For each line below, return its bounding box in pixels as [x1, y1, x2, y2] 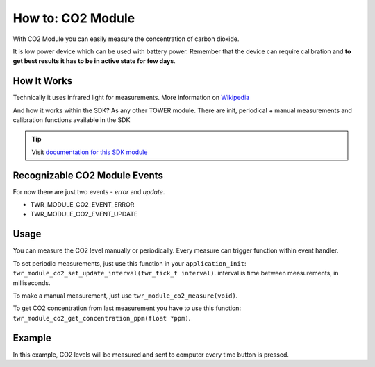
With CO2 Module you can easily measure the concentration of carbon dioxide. [12, 35, 240, 43]
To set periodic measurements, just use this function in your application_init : [12, 259, 247, 267]
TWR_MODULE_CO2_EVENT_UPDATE [30, 210, 138, 219]
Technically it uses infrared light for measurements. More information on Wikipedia [12, 94, 250, 102]
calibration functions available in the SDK [12, 116, 131, 124]
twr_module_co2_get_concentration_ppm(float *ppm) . [12, 314, 191, 322]
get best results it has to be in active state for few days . [12, 57, 176, 65]
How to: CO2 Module [12, 10, 135, 26]
